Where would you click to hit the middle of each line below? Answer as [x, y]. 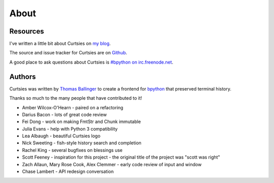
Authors [23, 77]
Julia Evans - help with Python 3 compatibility [70, 129]
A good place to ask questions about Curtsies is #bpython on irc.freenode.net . [91, 62]
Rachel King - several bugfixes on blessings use [72, 150]
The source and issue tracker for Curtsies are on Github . [68, 53]
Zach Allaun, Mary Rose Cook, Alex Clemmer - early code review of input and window [112, 164]
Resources [27, 31]
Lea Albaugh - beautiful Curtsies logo [61, 136]
